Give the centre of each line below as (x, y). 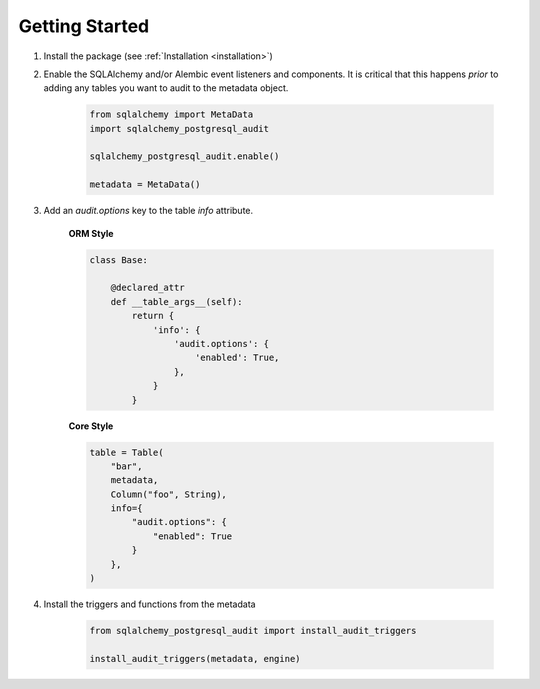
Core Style (91, 426)
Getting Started (84, 26)
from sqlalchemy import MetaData (171, 114)
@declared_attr (147, 288)
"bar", (126, 466)
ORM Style (91, 233)
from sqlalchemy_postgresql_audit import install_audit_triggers (253, 630)
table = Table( (126, 452)
